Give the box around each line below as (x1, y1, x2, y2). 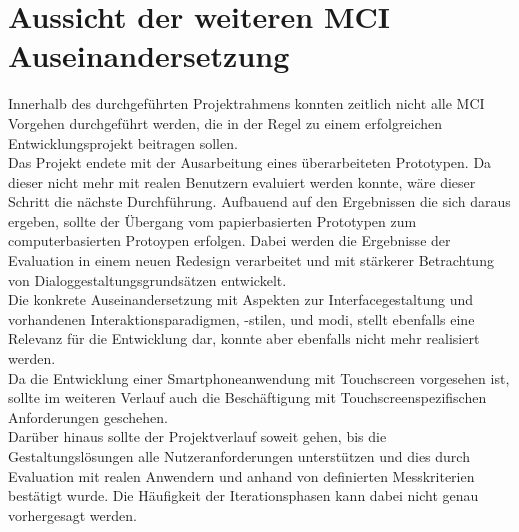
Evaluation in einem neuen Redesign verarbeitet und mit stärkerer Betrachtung (8, 250, 494, 271)
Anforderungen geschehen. (8, 406, 169, 427)
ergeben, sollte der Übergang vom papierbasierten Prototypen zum (8, 210, 417, 231)
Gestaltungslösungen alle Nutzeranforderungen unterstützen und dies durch (8, 446, 470, 466)
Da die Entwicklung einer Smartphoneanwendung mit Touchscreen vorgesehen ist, (8, 367, 510, 388)
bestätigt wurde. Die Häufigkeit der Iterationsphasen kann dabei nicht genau (8, 485, 479, 506)
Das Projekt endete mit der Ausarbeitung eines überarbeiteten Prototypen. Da (8, 152, 492, 173)
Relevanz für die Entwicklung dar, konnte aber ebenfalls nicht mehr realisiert (8, 328, 480, 349)
